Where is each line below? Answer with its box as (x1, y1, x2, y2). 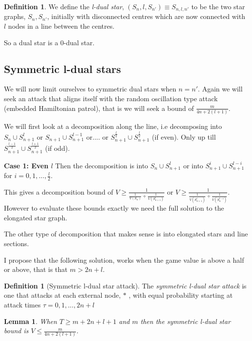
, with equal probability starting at (128, 290, 233, 300)
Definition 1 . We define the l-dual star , (4, 1, 124, 11)
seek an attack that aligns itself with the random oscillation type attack (4, 93, 218, 104)
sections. (4, 238, 29, 248)
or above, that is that (4, 264, 68, 274)
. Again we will (198, 84, 243, 94)
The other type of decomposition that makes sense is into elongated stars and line (4, 229, 248, 239)
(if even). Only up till (152, 131, 216, 142)
